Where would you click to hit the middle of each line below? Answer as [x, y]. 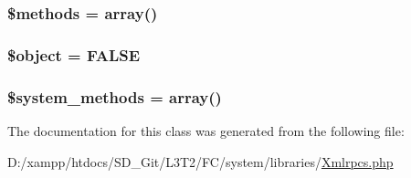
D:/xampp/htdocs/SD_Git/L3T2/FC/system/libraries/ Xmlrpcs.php [200, 161]
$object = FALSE [74, 54]
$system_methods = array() [115, 96]
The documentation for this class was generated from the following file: [206, 130]
